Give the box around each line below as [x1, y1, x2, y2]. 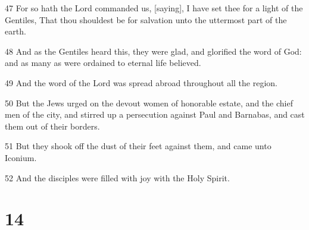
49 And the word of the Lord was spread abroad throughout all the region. [5, 76, 277, 89]
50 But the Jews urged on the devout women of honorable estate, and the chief [5, 96, 293, 109]
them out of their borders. [5, 119, 100, 132]
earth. [5, 25, 26, 37]
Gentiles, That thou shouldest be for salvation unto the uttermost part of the [5, 13, 287, 26]
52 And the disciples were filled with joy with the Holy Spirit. [5, 171, 230, 184]
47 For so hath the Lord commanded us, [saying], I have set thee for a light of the [5, 2, 303, 14]
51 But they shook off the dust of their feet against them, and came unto [5, 140, 271, 152]
